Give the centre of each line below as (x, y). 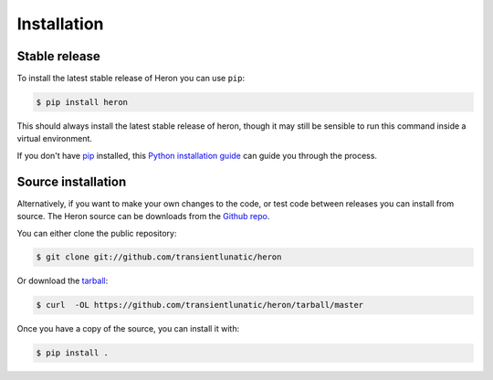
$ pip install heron (82, 102)
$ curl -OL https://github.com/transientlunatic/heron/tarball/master (200, 305)
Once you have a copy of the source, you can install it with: (128, 329)
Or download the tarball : (63, 281)
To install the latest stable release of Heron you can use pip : (131, 79)
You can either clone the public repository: (97, 233)
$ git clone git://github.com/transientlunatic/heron (159, 257)
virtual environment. (55, 139)
